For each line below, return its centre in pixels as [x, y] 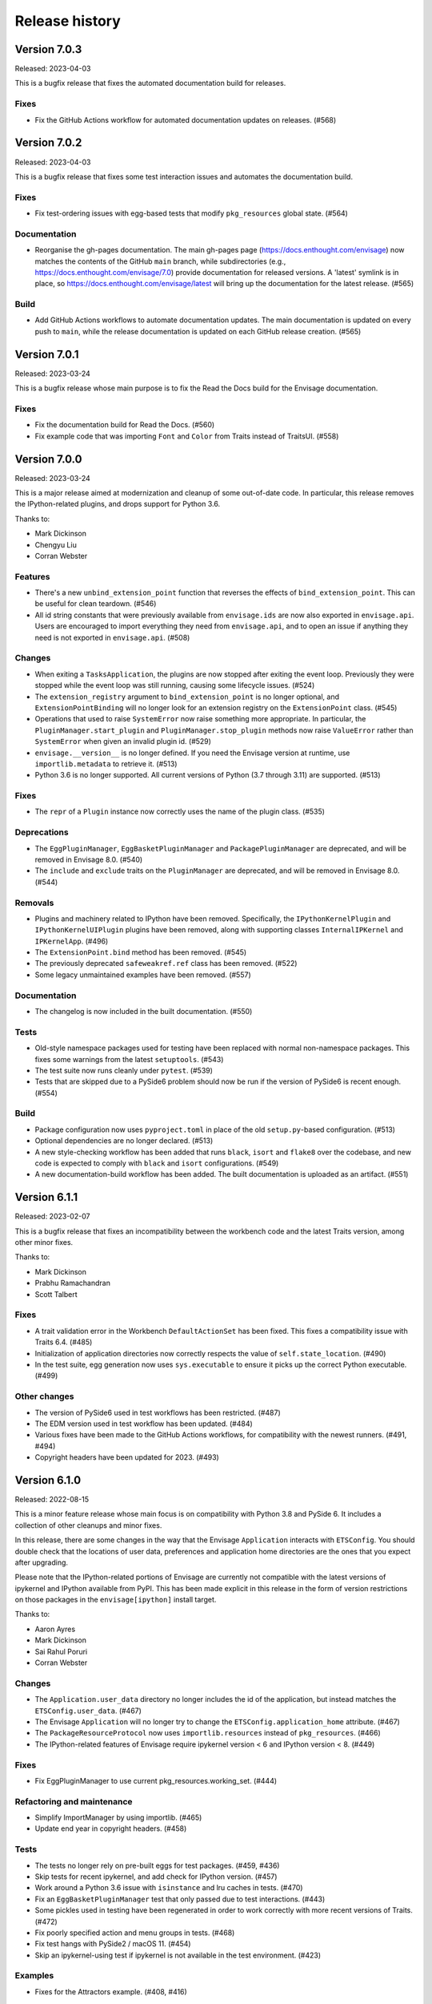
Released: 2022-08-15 [52, 1499]
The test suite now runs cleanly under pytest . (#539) [124, 1070]
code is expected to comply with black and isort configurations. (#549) [157, 1163]
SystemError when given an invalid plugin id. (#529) [123, 741]
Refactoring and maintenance [74, 1801]
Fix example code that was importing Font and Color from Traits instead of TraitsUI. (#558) [187, 436]
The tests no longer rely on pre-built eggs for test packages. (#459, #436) [157, 1865]
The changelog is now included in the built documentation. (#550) [144, 1011]
